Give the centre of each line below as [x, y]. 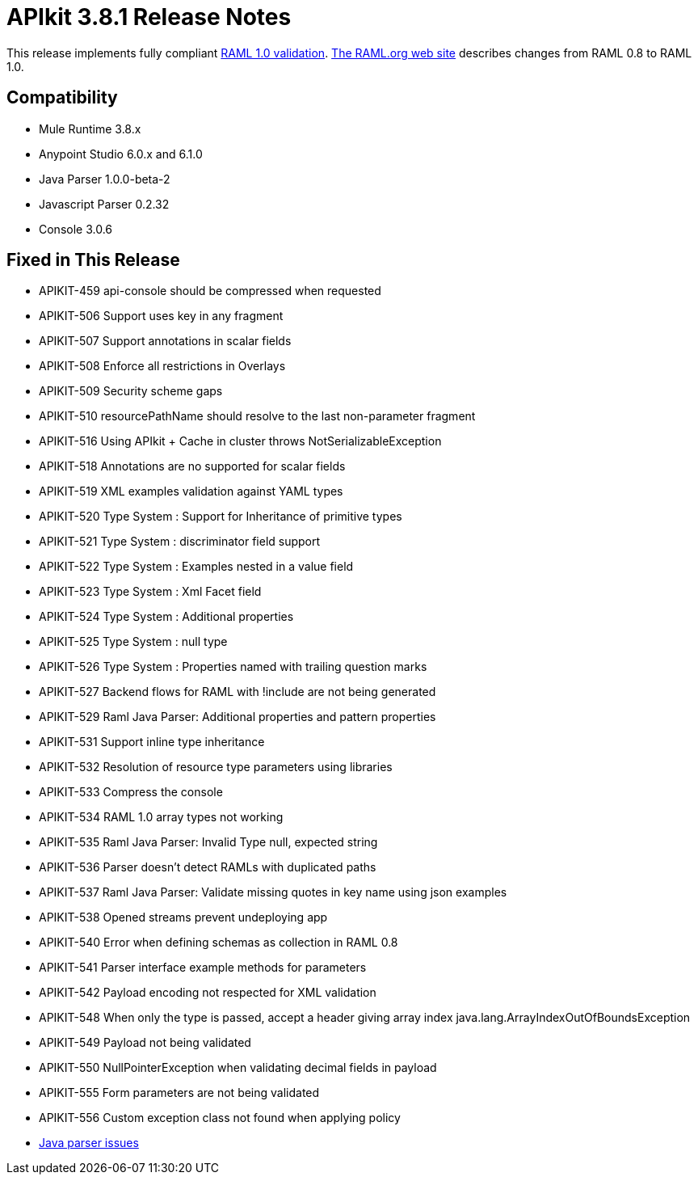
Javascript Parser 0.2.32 [104, 204]
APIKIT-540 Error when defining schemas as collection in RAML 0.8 [219, 943]
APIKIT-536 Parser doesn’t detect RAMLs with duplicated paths [208, 867]
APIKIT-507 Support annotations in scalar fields [165, 341]
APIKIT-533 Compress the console [131, 792]
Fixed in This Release [93, 260]
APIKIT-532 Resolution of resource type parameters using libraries [216, 767]
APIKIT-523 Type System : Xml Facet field [150, 592]
